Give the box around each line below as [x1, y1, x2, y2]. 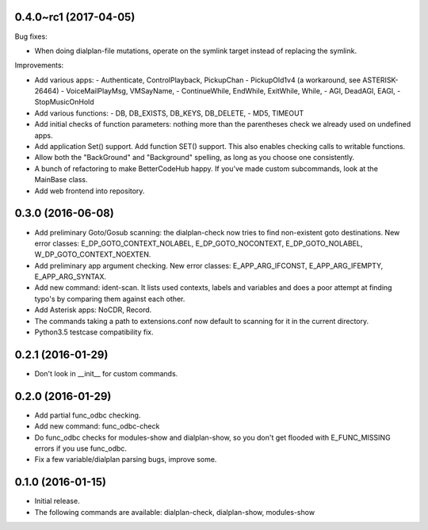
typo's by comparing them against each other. [34, 294, 185, 303]
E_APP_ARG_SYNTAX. [34, 272, 107, 281]
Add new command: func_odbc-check [34, 421, 160, 431]
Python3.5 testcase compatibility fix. [34, 327, 154, 337]
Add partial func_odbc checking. [34, 410, 141, 420]
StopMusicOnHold [34, 97, 94, 107]
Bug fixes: [14, 32, 48, 41]
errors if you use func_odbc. [34, 444, 127, 453]
